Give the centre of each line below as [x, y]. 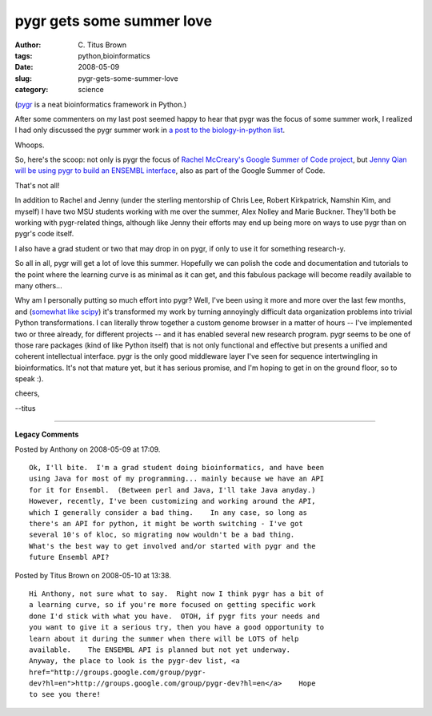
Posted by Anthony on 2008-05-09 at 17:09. [88, 449]
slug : [23, 78]
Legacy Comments [47, 434]
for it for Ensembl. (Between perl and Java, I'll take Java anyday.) [172, 490]
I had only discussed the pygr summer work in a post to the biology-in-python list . [150, 130]
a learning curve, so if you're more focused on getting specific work [172, 605]
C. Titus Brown [102, 45]
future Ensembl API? [69, 557]
